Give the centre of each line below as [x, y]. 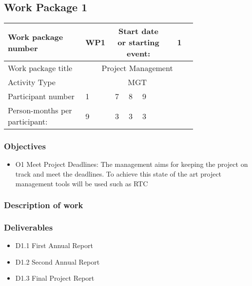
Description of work [44, 205]
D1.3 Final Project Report [55, 278]
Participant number [41, 96]
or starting [138, 42]
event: [138, 54]
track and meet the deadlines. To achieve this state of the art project [118, 174]
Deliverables [29, 227]
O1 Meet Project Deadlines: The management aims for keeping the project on [132, 164]
